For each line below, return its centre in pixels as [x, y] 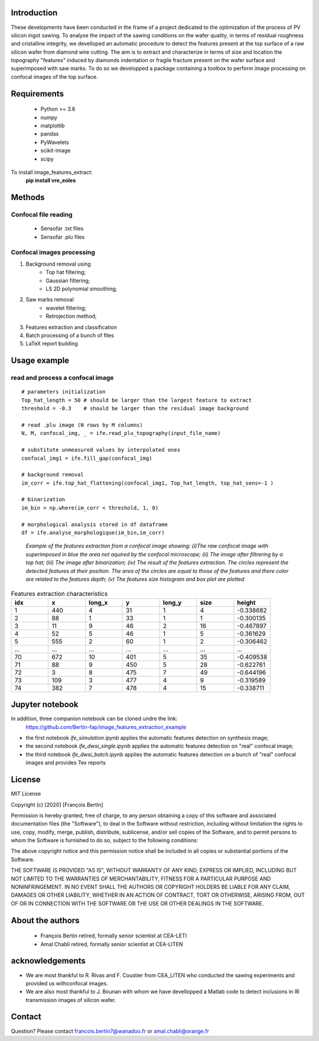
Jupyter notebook [45, 705]
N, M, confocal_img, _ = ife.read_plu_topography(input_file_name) [121, 433]
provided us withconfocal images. [67, 983]
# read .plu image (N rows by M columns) [82, 425]
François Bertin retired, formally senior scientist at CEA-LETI [114, 936]
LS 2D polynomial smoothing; [82, 289]
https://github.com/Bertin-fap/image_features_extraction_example [106, 727]
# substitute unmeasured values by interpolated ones [101, 450]
